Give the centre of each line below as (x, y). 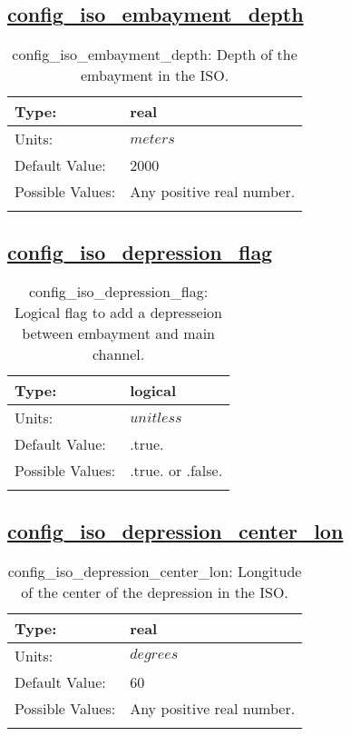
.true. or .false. (176, 471)
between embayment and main (118, 333)
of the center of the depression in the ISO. (155, 592)
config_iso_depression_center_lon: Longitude (155, 571)
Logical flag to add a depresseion (118, 313)
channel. (118, 354)
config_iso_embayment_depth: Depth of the (155, 55)
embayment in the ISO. (155, 75)
